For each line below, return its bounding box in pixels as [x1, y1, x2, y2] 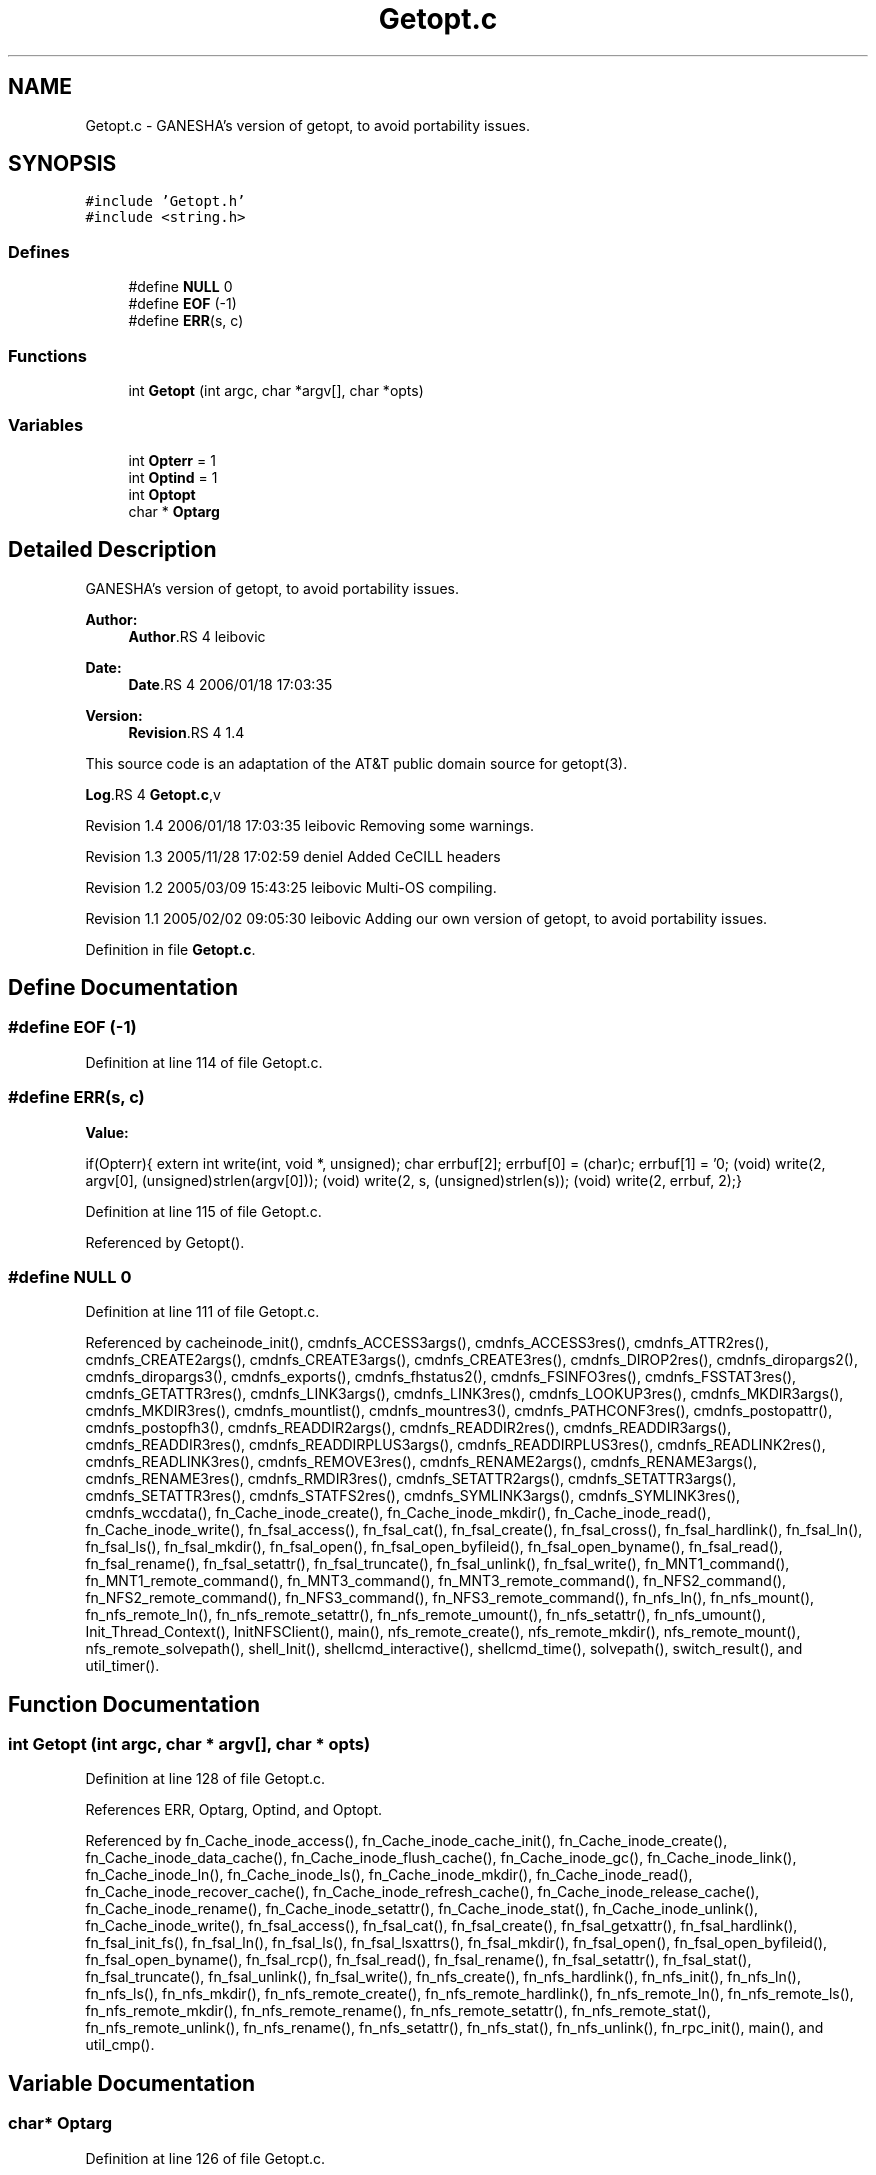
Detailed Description [8, 537, 217, 563]
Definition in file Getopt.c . [85, 940, 256, 958]
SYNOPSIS [8, 151, 117, 177]
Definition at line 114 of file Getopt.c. [85, 1053, 323, 1071]
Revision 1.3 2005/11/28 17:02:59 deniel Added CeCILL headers [85, 847, 501, 865]
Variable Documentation [8, 2070, 256, 2096]
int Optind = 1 [128, 468, 218, 486]
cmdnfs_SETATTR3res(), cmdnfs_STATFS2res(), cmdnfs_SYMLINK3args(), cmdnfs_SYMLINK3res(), [85, 1487, 741, 1505]
